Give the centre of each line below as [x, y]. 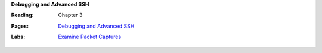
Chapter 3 [70, 15]
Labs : [18, 37]
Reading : [22, 15]
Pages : [20, 26]
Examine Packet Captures [90, 37]
